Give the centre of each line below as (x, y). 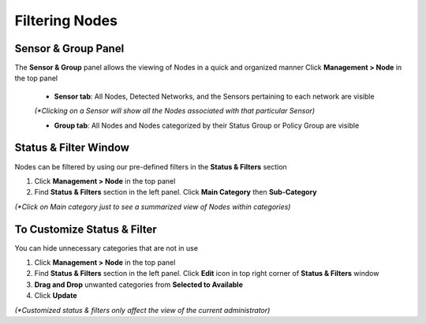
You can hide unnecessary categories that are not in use (106, 248)
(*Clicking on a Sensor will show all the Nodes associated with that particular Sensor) (175, 111)
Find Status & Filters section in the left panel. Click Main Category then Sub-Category (176, 192)
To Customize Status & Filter (86, 229)
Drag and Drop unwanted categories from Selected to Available (139, 285)
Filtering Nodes (66, 20)
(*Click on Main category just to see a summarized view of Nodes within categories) (153, 207)
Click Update (56, 296)
